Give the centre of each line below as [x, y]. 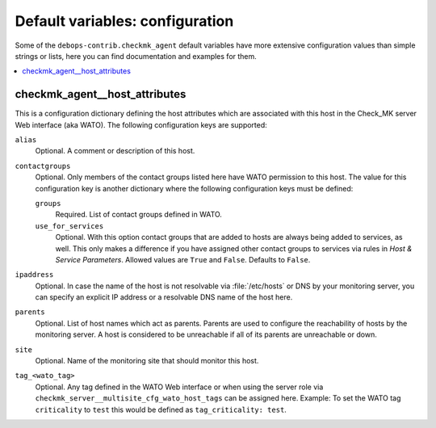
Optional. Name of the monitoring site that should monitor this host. [147, 361]
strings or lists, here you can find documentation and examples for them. [136, 56]
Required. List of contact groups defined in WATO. [138, 215]
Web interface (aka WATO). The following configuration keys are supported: [141, 124]
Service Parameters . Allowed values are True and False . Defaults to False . [183, 259]
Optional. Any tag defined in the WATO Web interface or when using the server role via [179, 387]
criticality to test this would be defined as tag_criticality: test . [161, 409]
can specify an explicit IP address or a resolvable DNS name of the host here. [164, 297]
